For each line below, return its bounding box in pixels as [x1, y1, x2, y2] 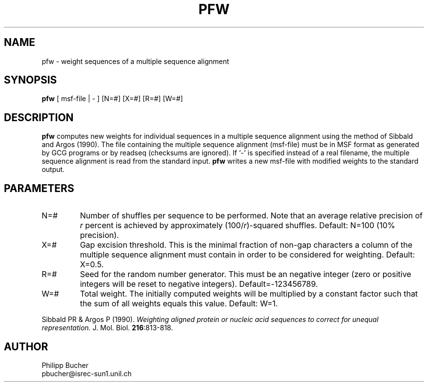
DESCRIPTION [4, 111, 74, 124]
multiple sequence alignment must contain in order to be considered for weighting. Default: [80, 250, 415, 260]
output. [42, 165, 65, 174]
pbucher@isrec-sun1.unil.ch [42, 369, 132, 378]
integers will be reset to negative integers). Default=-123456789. [80, 279, 318, 289]
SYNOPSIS [4, 74, 57, 86]
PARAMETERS [4, 182, 74, 194]
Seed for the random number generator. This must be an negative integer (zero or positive [80, 269, 411, 279]
